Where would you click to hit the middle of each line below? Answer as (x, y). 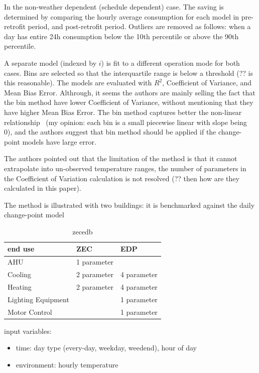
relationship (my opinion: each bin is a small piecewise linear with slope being (125, 122)
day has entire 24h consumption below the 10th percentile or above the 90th (121, 36)
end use (21, 249)
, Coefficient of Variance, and (207, 83)
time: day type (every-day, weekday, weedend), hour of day (106, 348)
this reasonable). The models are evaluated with (78, 83)
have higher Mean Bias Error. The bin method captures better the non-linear (123, 112)
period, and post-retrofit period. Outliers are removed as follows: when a (139, 26)
